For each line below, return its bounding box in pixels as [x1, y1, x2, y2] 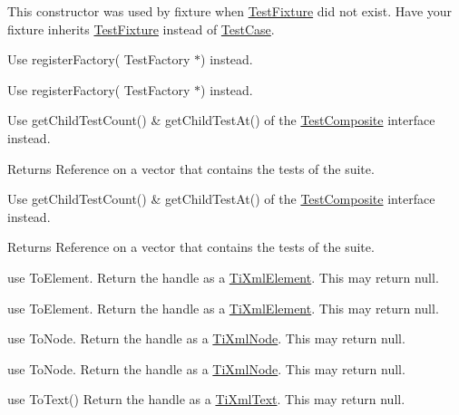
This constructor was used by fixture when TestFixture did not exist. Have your [7, 2, 453, 20]
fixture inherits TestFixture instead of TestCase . [7, 19, 275, 38]
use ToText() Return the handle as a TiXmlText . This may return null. [7, 390, 405, 409]
